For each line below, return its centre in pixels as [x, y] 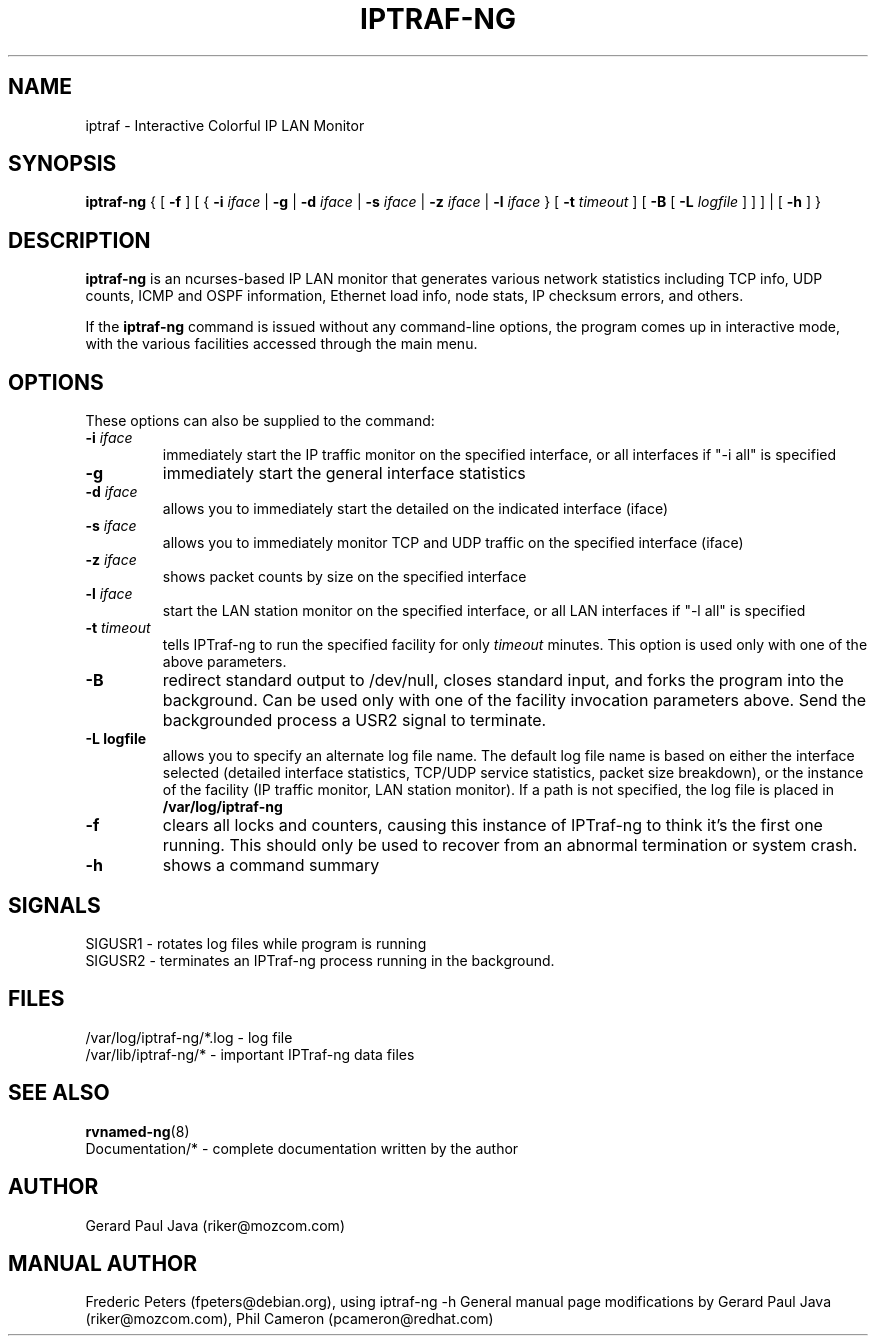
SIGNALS [54, 905]
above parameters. [224, 662]
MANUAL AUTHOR [103, 1263]
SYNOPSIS [62, 164]
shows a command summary [271, 865]
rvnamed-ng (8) [137, 1131]
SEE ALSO [59, 1093]
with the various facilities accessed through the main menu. [281, 344]
